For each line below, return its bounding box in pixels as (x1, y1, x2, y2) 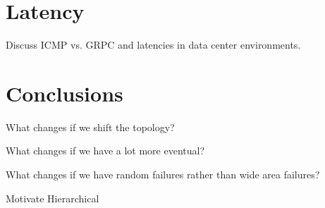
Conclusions (6, 78, 123, 107)
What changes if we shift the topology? (6, 119, 175, 134)
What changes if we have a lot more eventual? (6, 143, 205, 158)
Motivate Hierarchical (6, 190, 99, 205)
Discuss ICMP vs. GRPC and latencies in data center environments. (6, 37, 301, 52)
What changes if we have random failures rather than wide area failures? (6, 167, 320, 182)
